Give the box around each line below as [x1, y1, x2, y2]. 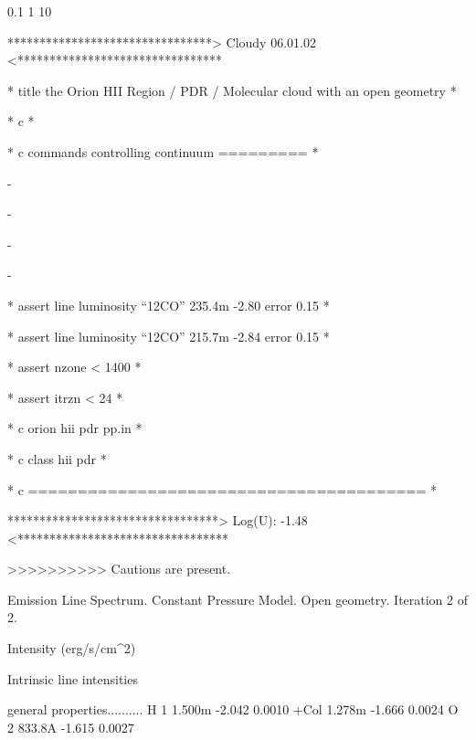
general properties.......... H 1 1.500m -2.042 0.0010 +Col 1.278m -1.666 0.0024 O [7, 700, 459, 719]
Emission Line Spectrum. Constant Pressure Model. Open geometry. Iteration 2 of [7, 589, 469, 608]
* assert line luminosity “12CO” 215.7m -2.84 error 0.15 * [7, 326, 330, 345]
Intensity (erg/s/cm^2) [7, 639, 136, 658]
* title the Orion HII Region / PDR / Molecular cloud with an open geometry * [7, 80, 457, 100]
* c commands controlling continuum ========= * [7, 142, 319, 161]
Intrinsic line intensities [7, 669, 138, 688]
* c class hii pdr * [7, 449, 107, 468]
